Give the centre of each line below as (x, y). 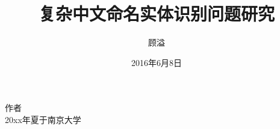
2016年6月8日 (157, 62)
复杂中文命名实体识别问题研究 (156, 13)
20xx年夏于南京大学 (43, 119)
